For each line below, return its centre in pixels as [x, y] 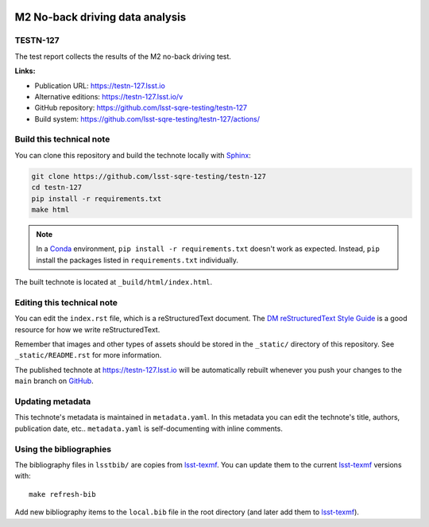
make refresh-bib [62, 494]
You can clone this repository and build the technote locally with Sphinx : [133, 155]
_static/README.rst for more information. [88, 355]
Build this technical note [62, 139]
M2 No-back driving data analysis [100, 17]
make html [50, 210]
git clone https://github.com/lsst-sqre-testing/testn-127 [149, 176]
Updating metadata [53, 401]
